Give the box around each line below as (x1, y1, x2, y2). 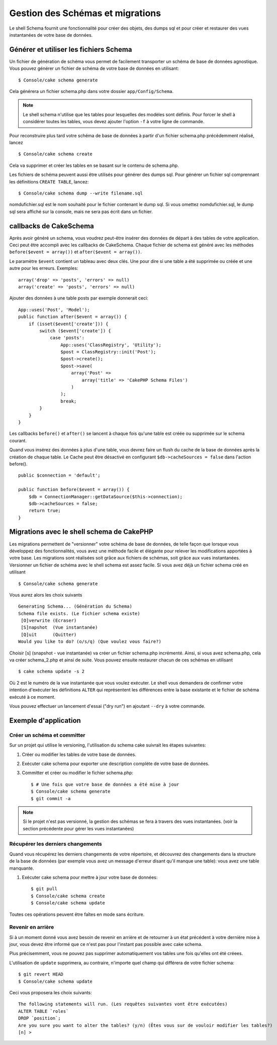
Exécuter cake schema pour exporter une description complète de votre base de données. (22, 761, 210, 767)
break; (60, 398, 77, 404)
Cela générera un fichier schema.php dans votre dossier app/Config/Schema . (9, 88, 174, 94)
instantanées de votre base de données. (9, 32, 93, 38)
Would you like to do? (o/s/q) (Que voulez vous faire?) (18, 639, 162, 644)
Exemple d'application (9, 716, 81, 725)
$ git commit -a (31, 796, 71, 801)
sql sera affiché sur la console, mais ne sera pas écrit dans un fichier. (9, 209, 153, 215)
